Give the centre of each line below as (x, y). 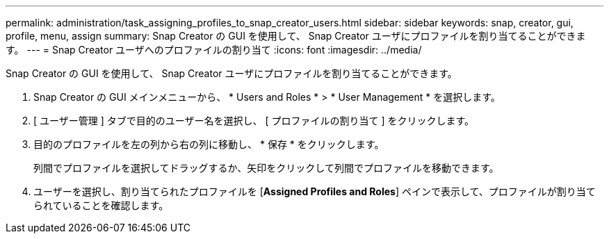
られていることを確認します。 (101, 205)
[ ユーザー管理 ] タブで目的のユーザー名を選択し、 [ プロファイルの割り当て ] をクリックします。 (254, 121)
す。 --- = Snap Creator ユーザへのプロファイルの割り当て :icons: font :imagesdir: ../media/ (214, 50)
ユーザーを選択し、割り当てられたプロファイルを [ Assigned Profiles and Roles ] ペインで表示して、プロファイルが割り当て (315, 191)
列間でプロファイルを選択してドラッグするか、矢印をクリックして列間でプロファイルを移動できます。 (266, 168)
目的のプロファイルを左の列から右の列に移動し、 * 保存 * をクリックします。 (209, 144)
